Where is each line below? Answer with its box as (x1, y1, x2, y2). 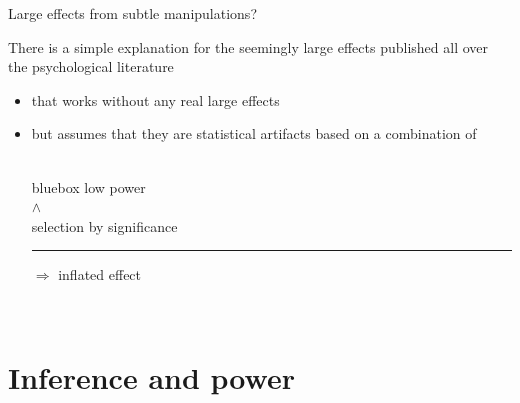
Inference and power (8, 356, 295, 397)
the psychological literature (8, 56, 174, 77)
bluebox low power (31, 176, 146, 197)
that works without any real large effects (31, 89, 280, 110)
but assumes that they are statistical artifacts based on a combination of (31, 123, 477, 144)
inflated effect (58, 264, 142, 285)
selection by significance (31, 215, 178, 236)
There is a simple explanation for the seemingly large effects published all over (8, 36, 489, 57)
